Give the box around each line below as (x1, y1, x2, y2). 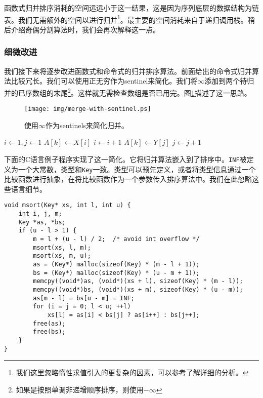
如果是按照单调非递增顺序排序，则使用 (16, 384, 144, 394)
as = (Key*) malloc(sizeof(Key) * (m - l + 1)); (33, 261, 200, 268)
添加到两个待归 (204, 75, 254, 86)
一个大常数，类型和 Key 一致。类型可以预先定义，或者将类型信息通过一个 (18, 164, 256, 174)
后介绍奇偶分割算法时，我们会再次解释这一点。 (4, 24, 160, 34)
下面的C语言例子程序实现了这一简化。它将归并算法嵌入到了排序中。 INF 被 (4, 153, 247, 164)
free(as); (33, 320, 66, 327)
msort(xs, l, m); (33, 244, 91, 251)
